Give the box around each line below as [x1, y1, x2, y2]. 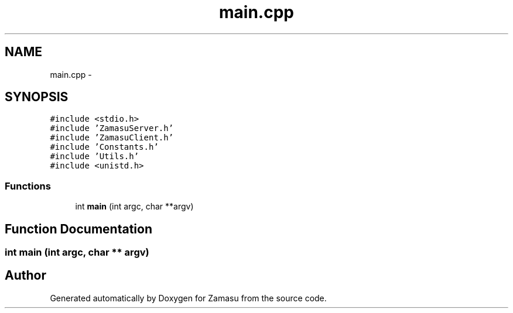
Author [5, 268, 46, 283]
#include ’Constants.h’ [50, 142, 159, 152]
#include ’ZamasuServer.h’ [50, 123, 174, 133]
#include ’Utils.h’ [50, 152, 139, 161]
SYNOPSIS [5, 90, 69, 105]
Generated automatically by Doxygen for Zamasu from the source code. [50, 293, 327, 303]
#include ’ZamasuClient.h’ [50, 133, 174, 143]
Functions [5, 180, 51, 192]
